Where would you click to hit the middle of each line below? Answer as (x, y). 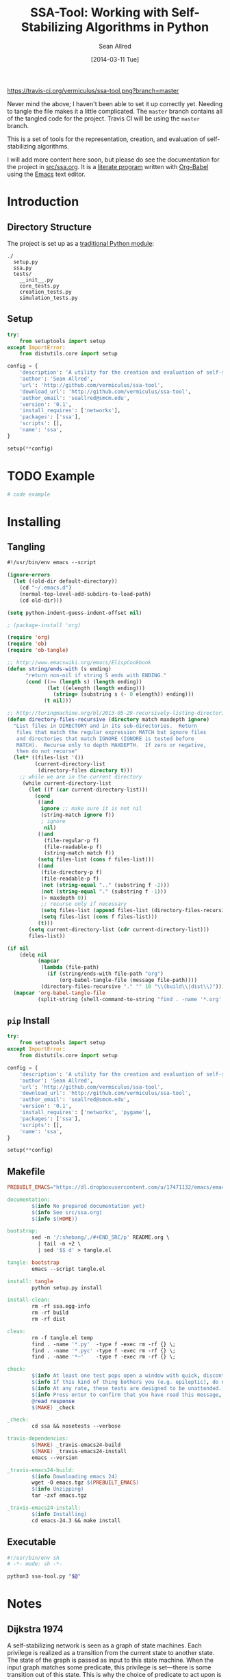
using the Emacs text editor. (46, 174)
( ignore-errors (29, 575)
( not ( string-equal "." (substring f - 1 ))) (104, 892)
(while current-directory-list (67, 783)
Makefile (26, 1171)
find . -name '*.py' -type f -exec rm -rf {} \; (104, 1344)
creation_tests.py (46, 292)
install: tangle (30, 1281)
